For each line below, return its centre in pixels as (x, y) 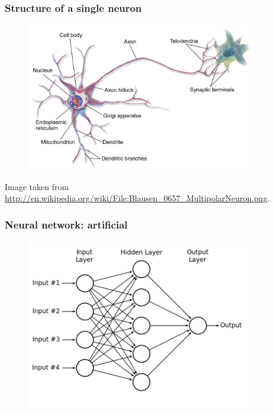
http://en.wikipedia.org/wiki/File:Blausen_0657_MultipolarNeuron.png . (137, 198)
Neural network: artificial (66, 224)
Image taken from (37, 186)
